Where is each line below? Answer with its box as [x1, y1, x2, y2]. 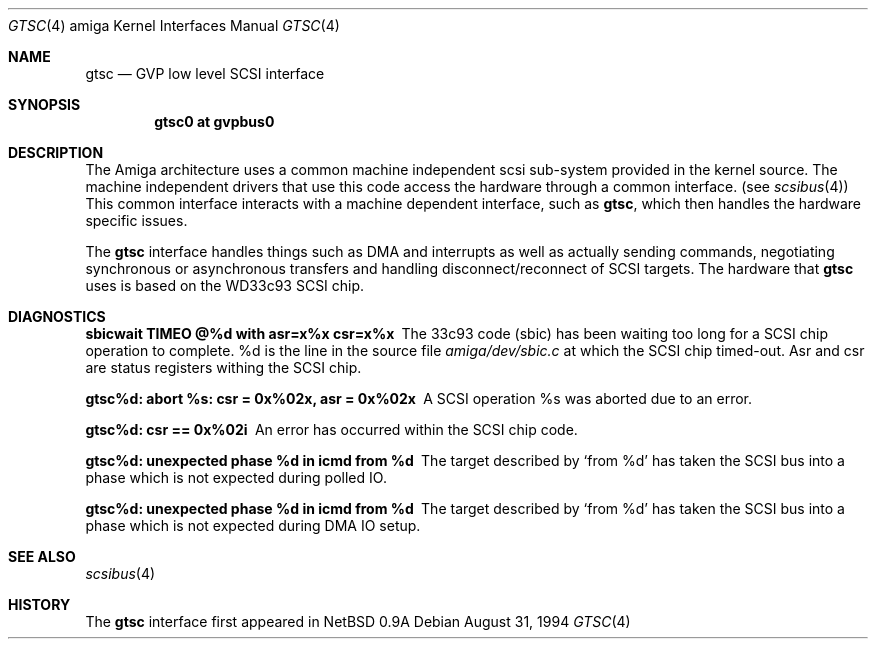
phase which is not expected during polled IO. [85, 469, 387, 486]
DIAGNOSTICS [8, 308, 106, 325]
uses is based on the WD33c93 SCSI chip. [85, 277, 365, 294]
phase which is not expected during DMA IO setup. [85, 517, 421, 534]
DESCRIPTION [8, 144, 104, 161]
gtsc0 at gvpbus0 [154, 113, 275, 130]
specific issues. [85, 212, 188, 229]
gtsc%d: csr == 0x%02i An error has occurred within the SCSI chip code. [85, 421, 578, 438]
